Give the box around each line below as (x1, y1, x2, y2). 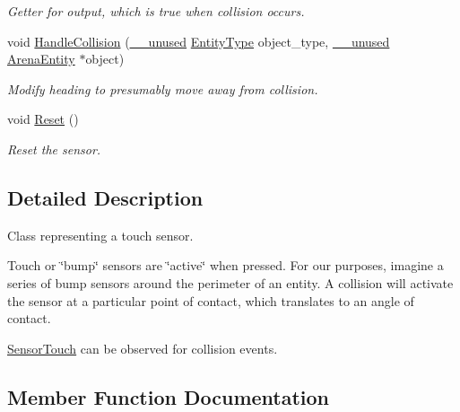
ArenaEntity (7, 49, 75, 68)
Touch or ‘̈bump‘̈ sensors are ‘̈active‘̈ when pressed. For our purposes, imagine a (7, 256, 444, 275)
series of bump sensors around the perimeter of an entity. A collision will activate (7, 273, 454, 292)
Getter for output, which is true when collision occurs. (7, 2, 305, 20)
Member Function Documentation (7, 382, 330, 410)
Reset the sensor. (7, 139, 101, 158)
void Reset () (7, 110, 79, 128)
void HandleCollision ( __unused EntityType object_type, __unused (7, 31, 390, 50)
